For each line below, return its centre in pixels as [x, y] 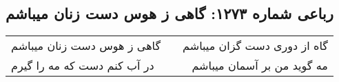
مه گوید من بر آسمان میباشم [260, 66]
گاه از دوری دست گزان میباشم [255, 46]
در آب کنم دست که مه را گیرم [83, 66]
